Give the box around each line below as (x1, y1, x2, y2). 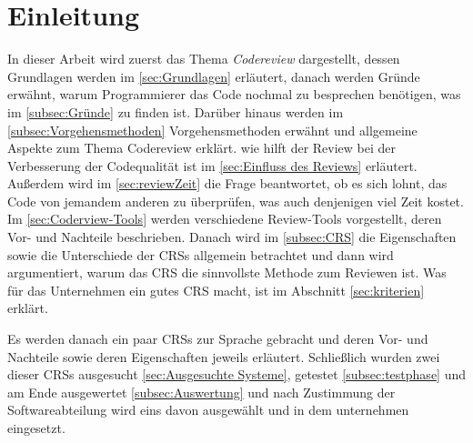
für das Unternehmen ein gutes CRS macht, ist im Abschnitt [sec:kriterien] (7, 280, 425, 299)
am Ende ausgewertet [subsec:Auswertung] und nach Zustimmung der (7, 382, 396, 401)
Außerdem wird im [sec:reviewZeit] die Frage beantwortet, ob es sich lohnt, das (7, 174, 448, 193)
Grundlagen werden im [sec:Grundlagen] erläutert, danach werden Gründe (7, 66, 420, 86)
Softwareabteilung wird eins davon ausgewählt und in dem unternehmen (7, 400, 409, 419)
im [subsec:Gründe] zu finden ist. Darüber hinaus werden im (7, 102, 344, 121)
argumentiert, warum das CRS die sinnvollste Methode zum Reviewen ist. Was (7, 263, 447, 282)
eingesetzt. (7, 418, 65, 437)
